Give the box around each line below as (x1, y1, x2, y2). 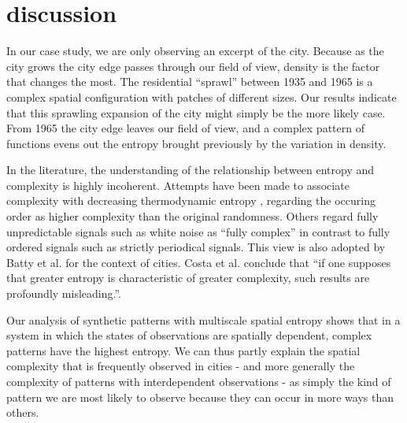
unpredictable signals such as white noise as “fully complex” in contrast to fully (6, 223, 390, 239)
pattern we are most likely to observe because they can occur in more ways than (6, 388, 394, 405)
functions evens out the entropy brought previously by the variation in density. (6, 135, 387, 151)
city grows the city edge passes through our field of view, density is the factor (6, 58, 380, 74)
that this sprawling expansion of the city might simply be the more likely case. (6, 104, 386, 121)
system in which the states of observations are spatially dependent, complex (6, 327, 372, 343)
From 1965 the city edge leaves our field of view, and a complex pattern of (6, 120, 364, 136)
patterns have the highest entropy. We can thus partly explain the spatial (6, 342, 361, 358)
